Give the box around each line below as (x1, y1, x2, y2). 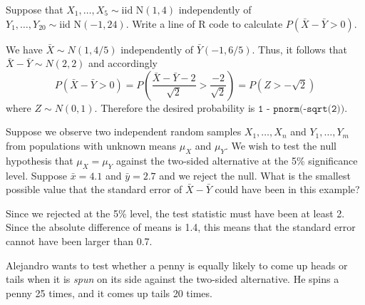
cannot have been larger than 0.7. (6, 233, 153, 248)
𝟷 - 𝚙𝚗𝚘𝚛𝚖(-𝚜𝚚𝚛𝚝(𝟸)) (257, 103, 345, 114)
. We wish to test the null (225, 138, 336, 152)
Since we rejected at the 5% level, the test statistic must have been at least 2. (6, 205, 345, 220)
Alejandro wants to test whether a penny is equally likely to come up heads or (6, 257, 348, 272)
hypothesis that (6, 152, 73, 167)
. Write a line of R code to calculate (125, 16, 283, 31)
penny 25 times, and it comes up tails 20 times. (6, 285, 212, 300)
